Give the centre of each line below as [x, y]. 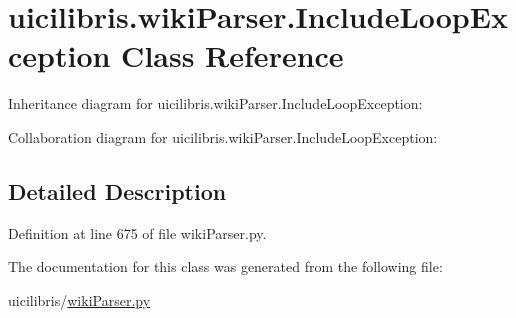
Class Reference [232, 55]
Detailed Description [117, 190]
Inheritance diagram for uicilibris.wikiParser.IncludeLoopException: [215, 103]
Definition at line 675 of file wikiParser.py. [137, 232]
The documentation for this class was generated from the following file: [225, 266]
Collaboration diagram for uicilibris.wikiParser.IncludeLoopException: [223, 136]
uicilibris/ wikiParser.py [79, 299]
